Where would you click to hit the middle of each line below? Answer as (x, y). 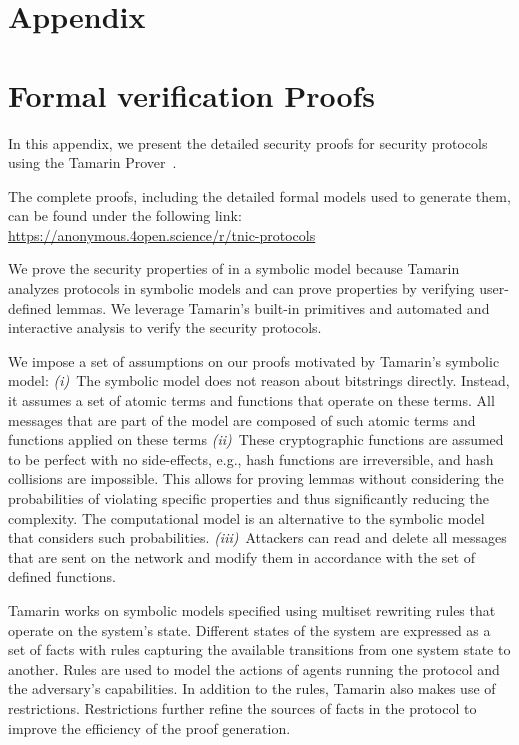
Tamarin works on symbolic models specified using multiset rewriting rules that (252, 609)
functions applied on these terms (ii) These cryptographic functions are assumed (256, 439)
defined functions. (62, 576)
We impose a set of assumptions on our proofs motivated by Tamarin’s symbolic (254, 360)
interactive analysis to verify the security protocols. (165, 327)
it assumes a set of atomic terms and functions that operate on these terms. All (251, 400)
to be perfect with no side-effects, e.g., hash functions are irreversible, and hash (251, 458)
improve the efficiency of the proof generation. (149, 727)
